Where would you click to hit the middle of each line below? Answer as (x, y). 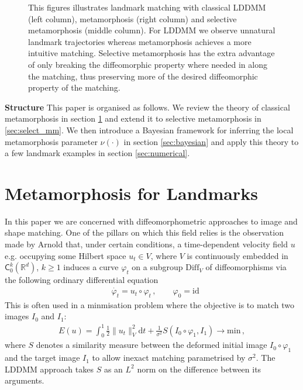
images (17, 316)
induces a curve (91, 267)
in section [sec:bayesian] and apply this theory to (211, 141)
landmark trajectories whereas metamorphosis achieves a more (140, 41)
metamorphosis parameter (51, 141)
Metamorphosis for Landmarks (131, 193)
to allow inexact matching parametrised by (169, 358)
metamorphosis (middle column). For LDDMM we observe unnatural (152, 30)
